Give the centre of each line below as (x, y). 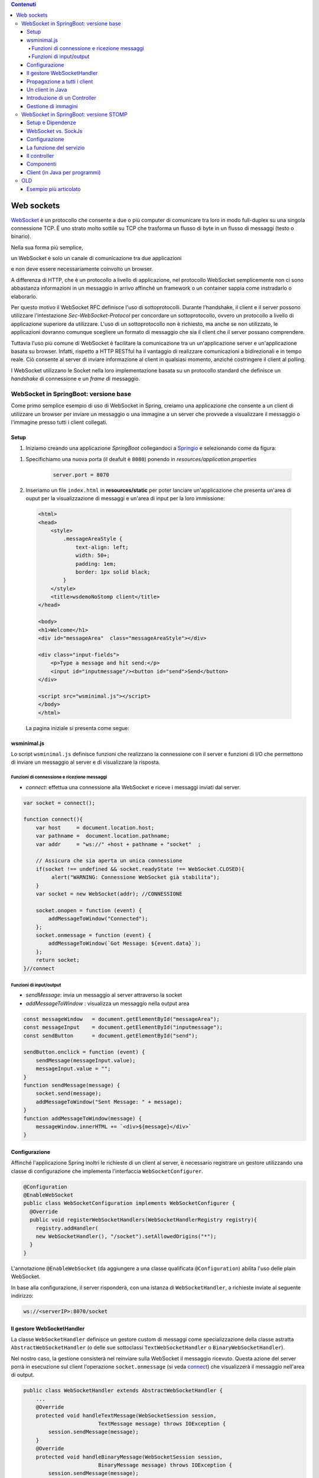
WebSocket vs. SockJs (55, 131)
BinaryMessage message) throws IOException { (165, 1465)
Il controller (40, 156)
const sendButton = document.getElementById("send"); (110, 1035)
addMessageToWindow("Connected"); (98, 919)
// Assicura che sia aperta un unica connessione (109, 861)
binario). (21, 236)
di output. (23, 1375)
